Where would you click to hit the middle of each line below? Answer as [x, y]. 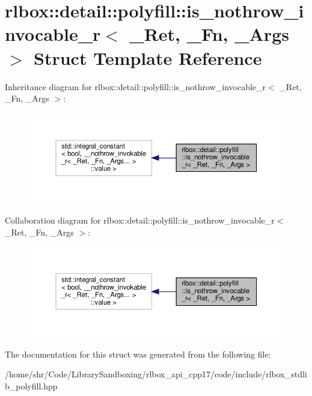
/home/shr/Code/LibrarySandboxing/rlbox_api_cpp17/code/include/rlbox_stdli [156, 374]
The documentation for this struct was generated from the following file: [138, 354]
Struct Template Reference [148, 57]
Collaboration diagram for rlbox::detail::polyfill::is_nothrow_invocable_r [140, 220]
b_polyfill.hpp [31, 385]
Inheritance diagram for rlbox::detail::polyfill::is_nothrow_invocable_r [136, 86]
